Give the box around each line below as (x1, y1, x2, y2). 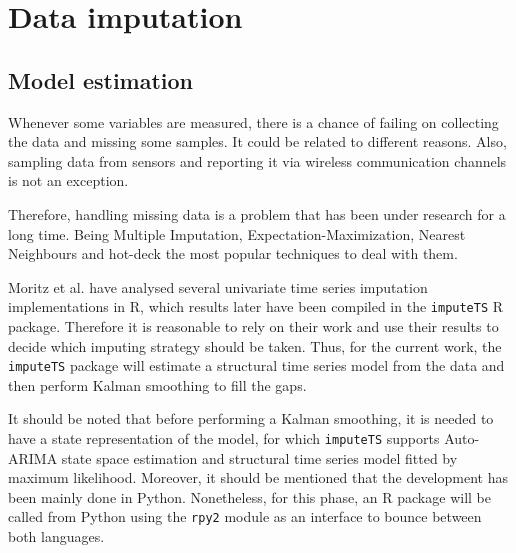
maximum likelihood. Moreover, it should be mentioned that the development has (8, 467, 508, 488)
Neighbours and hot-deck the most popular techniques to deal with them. (8, 243, 458, 264)
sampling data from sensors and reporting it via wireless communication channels (8, 150, 507, 171)
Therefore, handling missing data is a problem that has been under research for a (8, 203, 506, 224)
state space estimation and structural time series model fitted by (61, 447, 458, 468)
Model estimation (8, 64, 194, 95)
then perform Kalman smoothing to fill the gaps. (8, 374, 307, 395)
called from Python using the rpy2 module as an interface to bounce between (8, 506, 482, 527)
